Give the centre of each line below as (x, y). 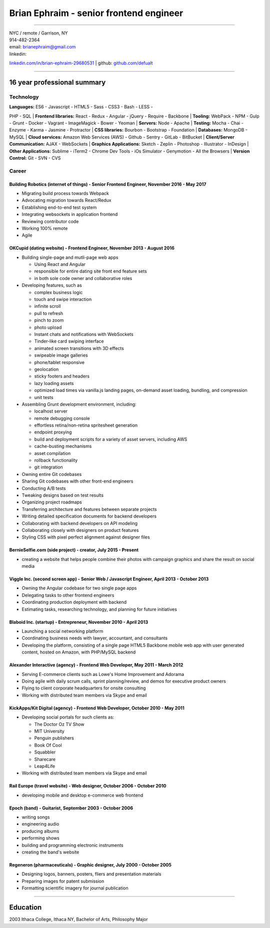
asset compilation (52, 453)
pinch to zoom (49, 320)
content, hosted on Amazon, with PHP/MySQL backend (79, 652)
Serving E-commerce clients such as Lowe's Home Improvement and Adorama (103, 674)
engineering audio (40, 824)
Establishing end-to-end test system (59, 207)
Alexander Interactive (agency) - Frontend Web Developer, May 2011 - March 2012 (96, 665)
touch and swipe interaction (63, 299)
